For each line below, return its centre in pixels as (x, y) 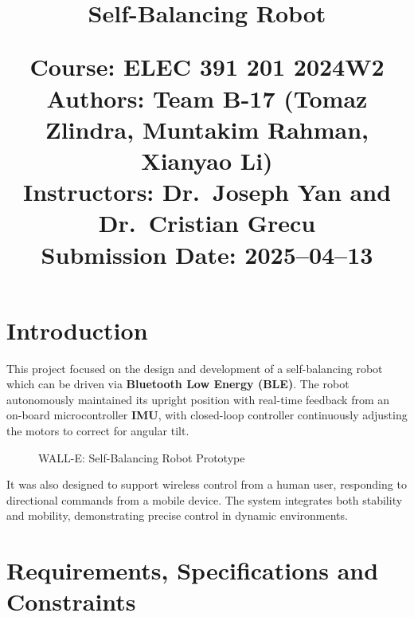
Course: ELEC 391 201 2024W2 (207, 67)
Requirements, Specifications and (193, 570)
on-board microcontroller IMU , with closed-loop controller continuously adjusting (207, 415)
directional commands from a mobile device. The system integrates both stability (205, 499)
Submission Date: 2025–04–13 (207, 254)
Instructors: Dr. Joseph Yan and (207, 192)
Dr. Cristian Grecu (207, 223)
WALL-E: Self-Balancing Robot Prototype (142, 457)
